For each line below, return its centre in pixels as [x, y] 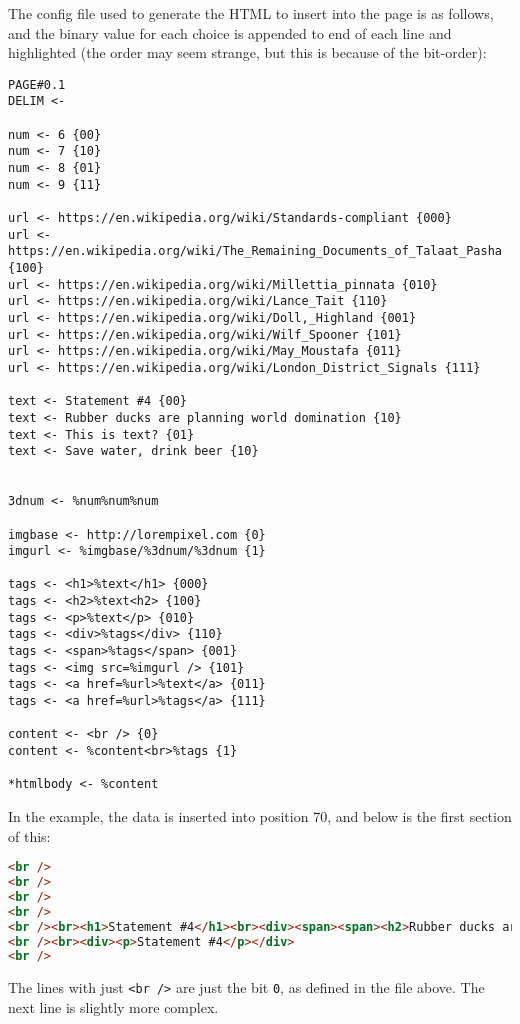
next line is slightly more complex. [113, 1006]
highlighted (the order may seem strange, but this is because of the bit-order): [247, 52]
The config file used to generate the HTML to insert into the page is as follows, [251, 13]
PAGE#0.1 [37, 84]
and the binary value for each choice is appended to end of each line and [230, 32]
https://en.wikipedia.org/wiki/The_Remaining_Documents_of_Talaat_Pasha [255, 251]
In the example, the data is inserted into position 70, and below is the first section [260, 816]
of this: [29, 835]
